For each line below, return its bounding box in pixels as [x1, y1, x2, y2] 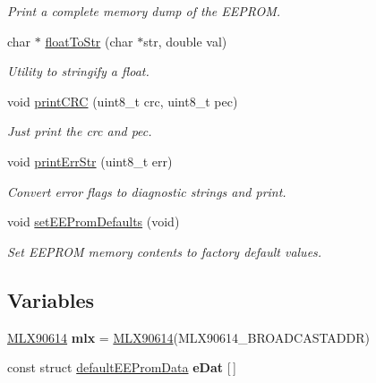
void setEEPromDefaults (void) [7, 212, 180, 231]
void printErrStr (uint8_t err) [7, 151, 173, 170]
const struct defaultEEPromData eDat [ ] [7, 358, 236, 377]
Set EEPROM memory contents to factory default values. [7, 242, 322, 260]
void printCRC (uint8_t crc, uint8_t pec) [7, 91, 238, 110]
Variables [7, 285, 95, 313]
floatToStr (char [45, 31, 133, 50]
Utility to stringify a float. [7, 62, 150, 81]
